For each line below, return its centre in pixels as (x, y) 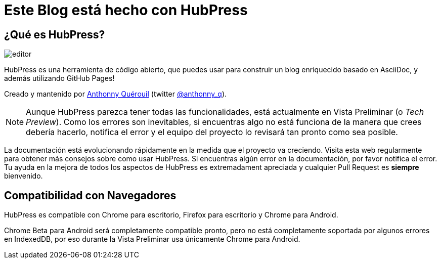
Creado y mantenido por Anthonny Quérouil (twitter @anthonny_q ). (116, 94)
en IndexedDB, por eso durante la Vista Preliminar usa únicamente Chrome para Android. (152, 239)
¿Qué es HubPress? (55, 34)
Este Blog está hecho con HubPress (126, 10)
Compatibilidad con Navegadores (90, 195)
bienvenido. (24, 176)
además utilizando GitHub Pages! (59, 78)
